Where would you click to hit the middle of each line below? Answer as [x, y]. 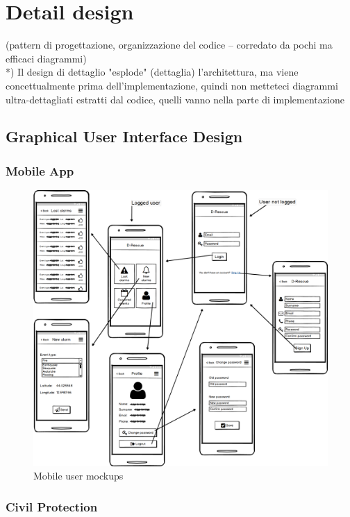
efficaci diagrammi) [46, 58]
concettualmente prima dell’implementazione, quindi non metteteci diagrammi [172, 85]
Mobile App [40, 170]
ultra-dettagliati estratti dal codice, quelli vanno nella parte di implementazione [175, 99]
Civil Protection [52, 506]
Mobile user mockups [78, 476]
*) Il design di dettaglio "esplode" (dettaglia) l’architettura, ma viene [152, 72]
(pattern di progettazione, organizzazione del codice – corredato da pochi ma [169, 45]
